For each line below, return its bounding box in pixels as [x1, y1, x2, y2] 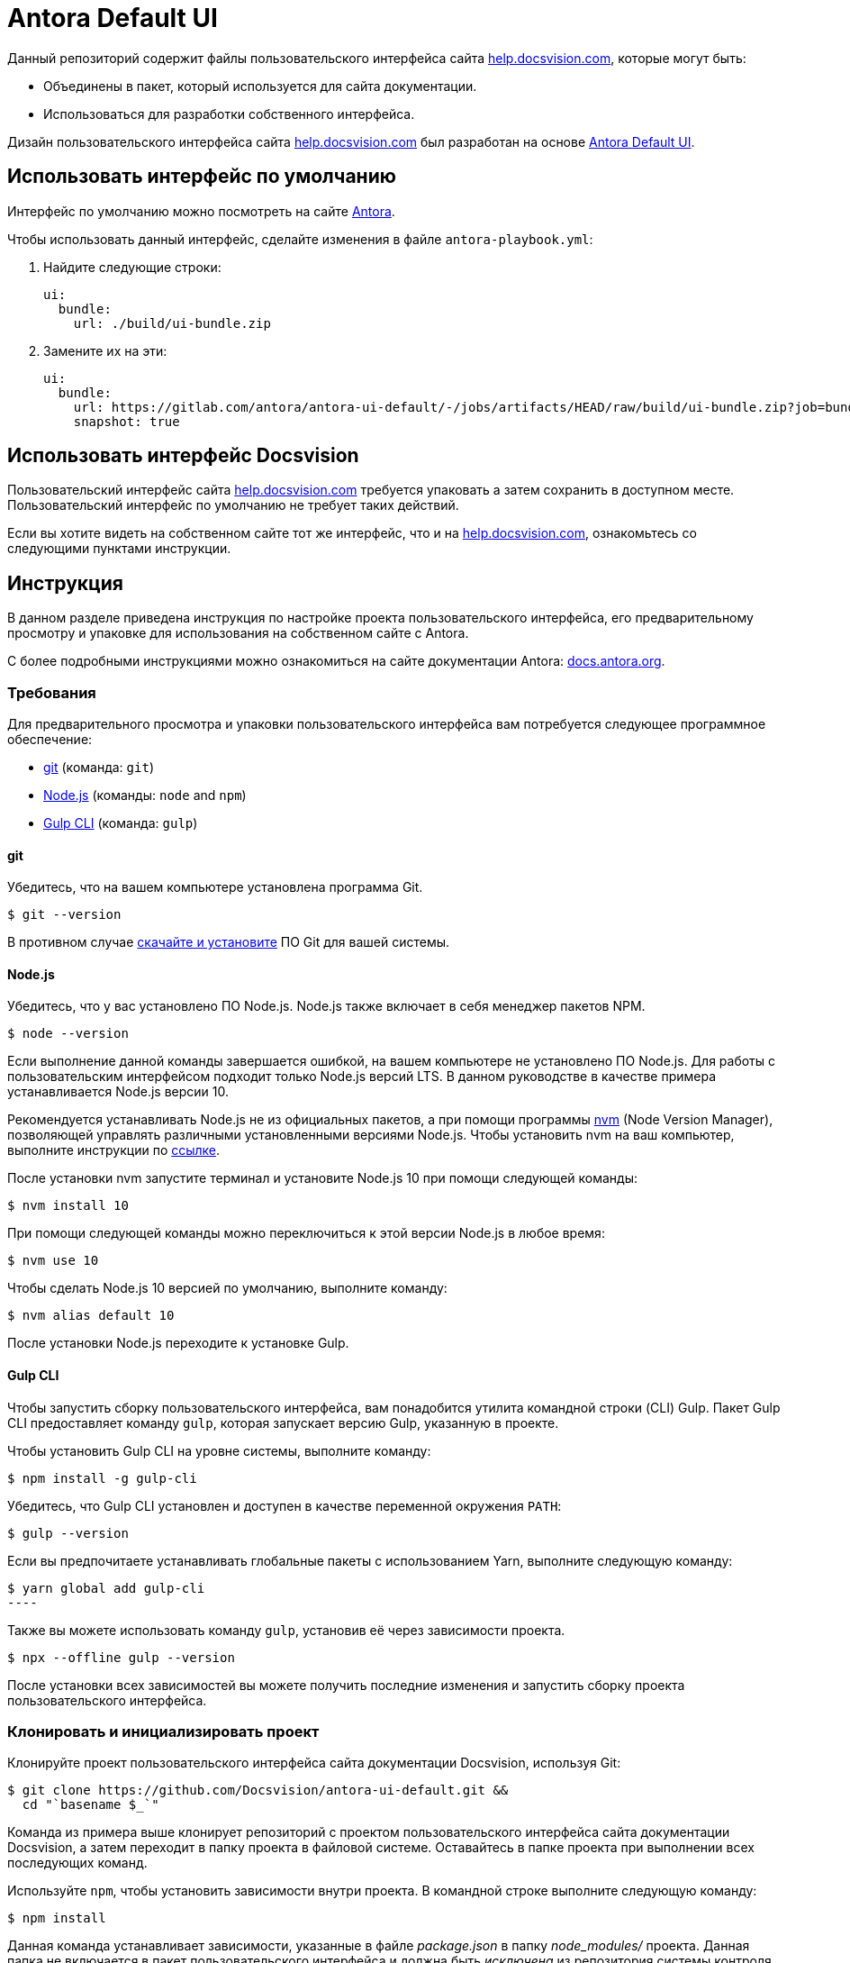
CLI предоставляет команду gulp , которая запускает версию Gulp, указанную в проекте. [7, 1414, 559, 1431]
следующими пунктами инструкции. [7, 541, 231, 557]
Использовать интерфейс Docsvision [7, 444, 359, 468]
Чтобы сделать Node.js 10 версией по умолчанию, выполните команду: [7, 1280, 448, 1296]
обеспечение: [7, 732, 93, 748]
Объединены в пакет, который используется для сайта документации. [43, 77, 477, 94]
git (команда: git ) [43, 759, 154, 776]
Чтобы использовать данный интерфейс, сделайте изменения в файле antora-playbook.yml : [7, 231, 593, 247]
